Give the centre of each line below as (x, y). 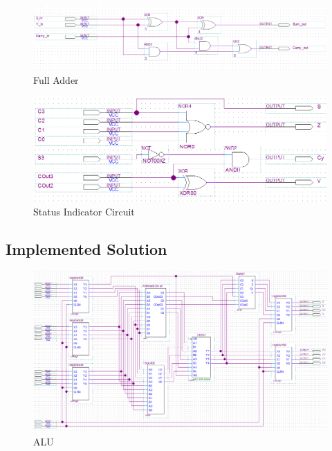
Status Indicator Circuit (84, 212)
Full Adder (56, 79)
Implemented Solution (86, 249)
